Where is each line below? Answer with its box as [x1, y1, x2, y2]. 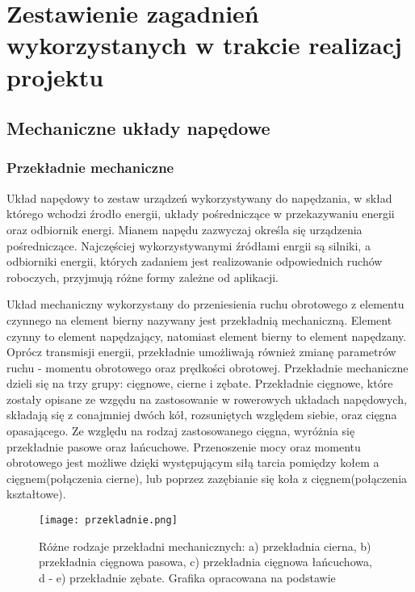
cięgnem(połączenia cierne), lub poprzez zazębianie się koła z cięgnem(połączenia [6, 469, 408, 486]
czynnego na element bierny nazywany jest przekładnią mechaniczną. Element [6, 311, 392, 328]
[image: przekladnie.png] [39, 514, 178, 527]
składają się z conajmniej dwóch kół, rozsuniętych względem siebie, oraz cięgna [6, 406, 397, 423]
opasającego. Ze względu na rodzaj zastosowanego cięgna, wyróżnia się [6, 422, 355, 439]
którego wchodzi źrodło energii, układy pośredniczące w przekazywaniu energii [6, 205, 395, 222]
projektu [6, 60, 104, 93]
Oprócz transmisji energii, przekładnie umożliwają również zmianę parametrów [6, 343, 396, 360]
